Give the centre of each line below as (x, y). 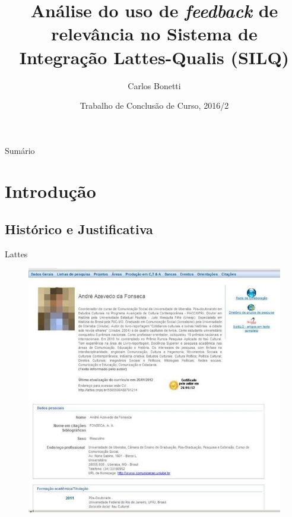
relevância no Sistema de (154, 34)
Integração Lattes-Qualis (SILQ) (154, 57)
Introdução (50, 191)
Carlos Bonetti (154, 85)
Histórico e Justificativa (79, 229)
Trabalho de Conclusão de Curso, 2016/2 (154, 105)
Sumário (20, 150)
